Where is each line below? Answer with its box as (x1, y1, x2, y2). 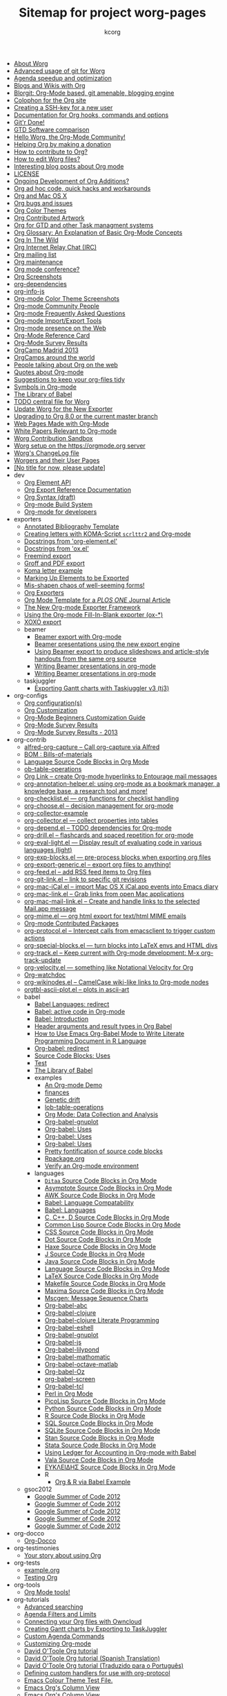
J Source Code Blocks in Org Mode (44, 1250, 145, 1258)
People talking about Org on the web (13, 360, 119, 369)
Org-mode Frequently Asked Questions (13, 309, 126, 317)
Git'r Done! (13, 118, 45, 126)
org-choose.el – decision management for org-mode (23, 801, 174, 810)
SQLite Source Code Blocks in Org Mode (44, 1426, 161, 1435)
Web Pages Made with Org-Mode (13, 419, 109, 427)
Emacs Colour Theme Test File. (23, 1676, 113, 1684)
